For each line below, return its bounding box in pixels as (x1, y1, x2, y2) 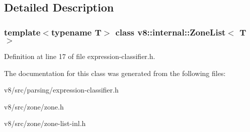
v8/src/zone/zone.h (4, 101, 64, 111)
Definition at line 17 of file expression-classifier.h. (4, 51, 155, 61)
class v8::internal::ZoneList (115, 25, 226, 38)
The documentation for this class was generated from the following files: (4, 67, 226, 78)
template (4, 25, 41, 38)
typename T (51, 25, 102, 38)
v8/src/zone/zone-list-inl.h (4, 118, 86, 128)
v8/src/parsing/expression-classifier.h (4, 84, 119, 95)
